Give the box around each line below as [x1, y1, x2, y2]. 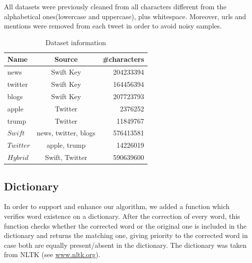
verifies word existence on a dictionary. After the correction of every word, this [4, 211, 240, 221]
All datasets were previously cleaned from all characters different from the [4, 1, 227, 11]
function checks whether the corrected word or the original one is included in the [4, 220, 247, 231]
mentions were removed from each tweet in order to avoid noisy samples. [4, 21, 222, 31]
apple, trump [47, 140, 86, 150]
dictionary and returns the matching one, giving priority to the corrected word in [4, 230, 248, 240]
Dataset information [45, 37, 106, 47]
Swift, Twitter [45, 152, 87, 162]
